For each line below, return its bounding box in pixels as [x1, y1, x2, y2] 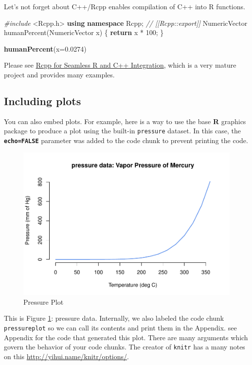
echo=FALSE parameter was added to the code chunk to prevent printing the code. [4, 135, 248, 146]
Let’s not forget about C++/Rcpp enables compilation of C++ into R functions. [4, 1, 245, 11]
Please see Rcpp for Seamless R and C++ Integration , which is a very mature [4, 60, 236, 70]
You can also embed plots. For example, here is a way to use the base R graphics [4, 116, 246, 126]
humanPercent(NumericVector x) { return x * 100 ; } [4, 27, 164, 37]
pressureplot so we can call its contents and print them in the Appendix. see [4, 322, 237, 332]
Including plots [4, 93, 81, 108]
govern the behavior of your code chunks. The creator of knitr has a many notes [4, 342, 245, 352]
